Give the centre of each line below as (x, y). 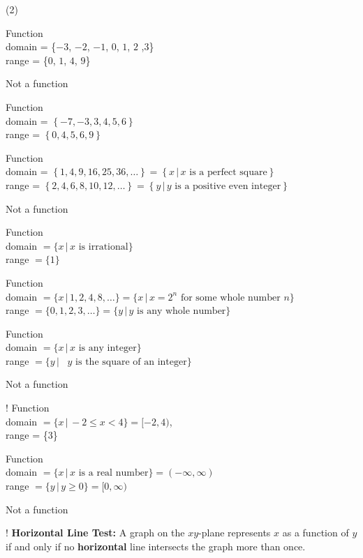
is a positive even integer (228, 186)
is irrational (103, 247)
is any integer (108, 348)
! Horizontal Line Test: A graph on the (95, 533)
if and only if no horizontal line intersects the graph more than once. (156, 546)
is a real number (113, 473)
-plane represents (235, 533)
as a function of (316, 533)
